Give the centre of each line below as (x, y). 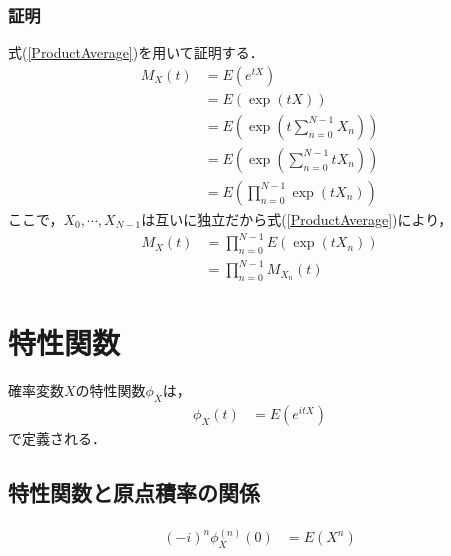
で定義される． (57, 438)
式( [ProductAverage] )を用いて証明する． (136, 52)
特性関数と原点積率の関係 (134, 492)
